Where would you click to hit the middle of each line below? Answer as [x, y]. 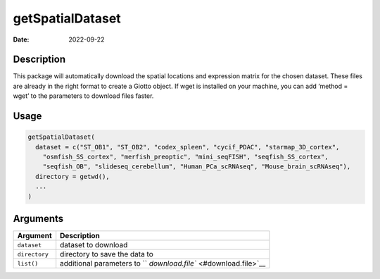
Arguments [38, 218]
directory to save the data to [107, 254]
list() [28, 263]
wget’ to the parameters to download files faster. [83, 96]
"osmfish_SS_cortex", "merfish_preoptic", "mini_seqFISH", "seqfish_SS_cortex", [185, 157]
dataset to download [94, 245]
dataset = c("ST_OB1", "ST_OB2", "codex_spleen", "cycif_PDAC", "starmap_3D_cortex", [188, 147]
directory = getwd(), [73, 176]
